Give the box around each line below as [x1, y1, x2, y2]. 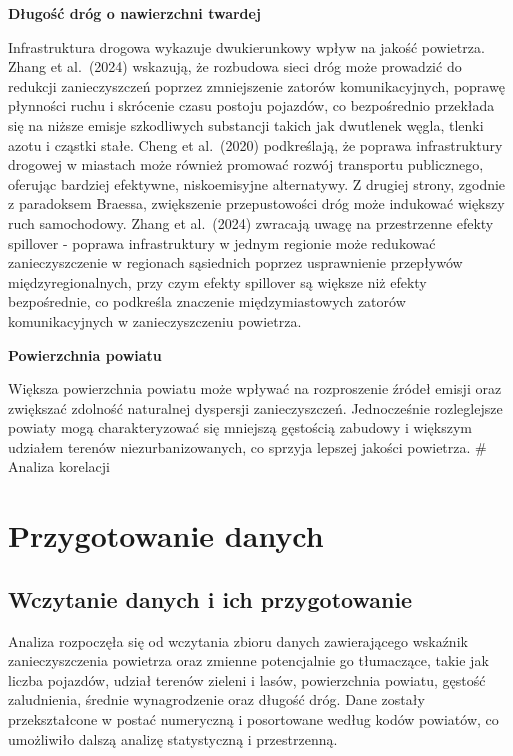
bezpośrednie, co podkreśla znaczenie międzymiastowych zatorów [8, 291, 406, 312]
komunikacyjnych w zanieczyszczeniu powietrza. [8, 310, 302, 331]
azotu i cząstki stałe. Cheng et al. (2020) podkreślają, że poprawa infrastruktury [8, 134, 503, 155]
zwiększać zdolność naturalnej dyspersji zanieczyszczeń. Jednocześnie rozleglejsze [8, 397, 503, 418]
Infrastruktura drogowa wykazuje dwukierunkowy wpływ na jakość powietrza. [8, 36, 485, 57]
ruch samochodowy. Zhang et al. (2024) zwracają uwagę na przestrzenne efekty [8, 212, 494, 233]
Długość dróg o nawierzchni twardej [8, 3, 261, 23]
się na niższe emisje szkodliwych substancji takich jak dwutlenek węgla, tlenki [8, 114, 484, 135]
